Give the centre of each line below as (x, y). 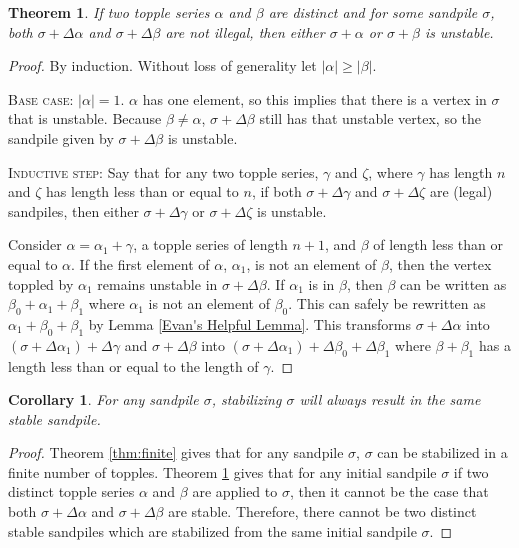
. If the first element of (140, 263)
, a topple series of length (210, 244)
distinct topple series (71, 491)
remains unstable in (157, 283)
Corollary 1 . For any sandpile (103, 399)
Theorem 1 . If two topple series (109, 12)
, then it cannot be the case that (389, 491)
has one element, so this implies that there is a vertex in (314, 98)
